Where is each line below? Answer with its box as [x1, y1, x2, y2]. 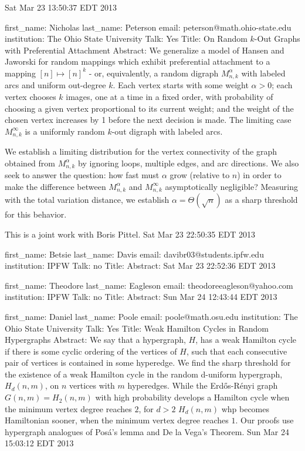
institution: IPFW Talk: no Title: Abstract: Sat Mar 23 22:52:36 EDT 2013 [5, 259, 276, 272]
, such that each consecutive [186, 345, 287, 357]
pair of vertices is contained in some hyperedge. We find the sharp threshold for [5, 356, 291, 369]
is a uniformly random [25, 125, 105, 137]
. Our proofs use [235, 414, 294, 426]
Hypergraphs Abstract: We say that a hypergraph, [5, 333, 186, 346]
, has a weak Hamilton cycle [195, 333, 297, 346]
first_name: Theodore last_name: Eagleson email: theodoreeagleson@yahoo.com [5, 279, 293, 291]
